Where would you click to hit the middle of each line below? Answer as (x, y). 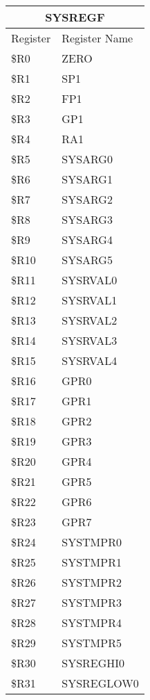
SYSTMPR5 (92, 643)
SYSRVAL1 (90, 300)
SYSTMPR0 (92, 542)
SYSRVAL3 (90, 340)
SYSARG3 (87, 219)
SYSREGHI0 (93, 663)
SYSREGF (75, 17)
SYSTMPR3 (92, 602)
